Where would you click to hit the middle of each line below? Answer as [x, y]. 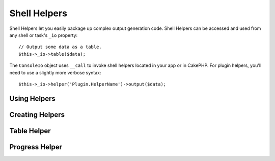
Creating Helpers [37, 115]
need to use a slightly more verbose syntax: [55, 72]
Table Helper [30, 131]
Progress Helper [36, 147]
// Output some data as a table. [60, 47]
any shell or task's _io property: [44, 35]
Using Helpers [33, 98]
